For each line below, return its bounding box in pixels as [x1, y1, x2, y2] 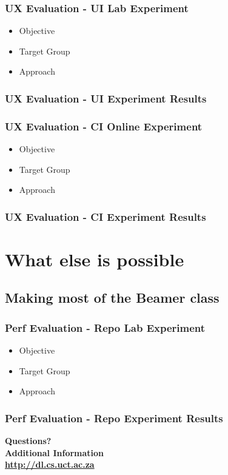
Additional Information [5, 446, 104, 459]
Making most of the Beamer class [5, 288, 220, 307]
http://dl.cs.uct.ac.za [5, 458, 95, 471]
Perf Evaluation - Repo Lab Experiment [5, 320, 206, 335]
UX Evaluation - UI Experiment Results [5, 90, 207, 106]
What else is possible [5, 246, 184, 271]
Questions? [5, 434, 52, 447]
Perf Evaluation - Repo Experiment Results [5, 410, 223, 425]
